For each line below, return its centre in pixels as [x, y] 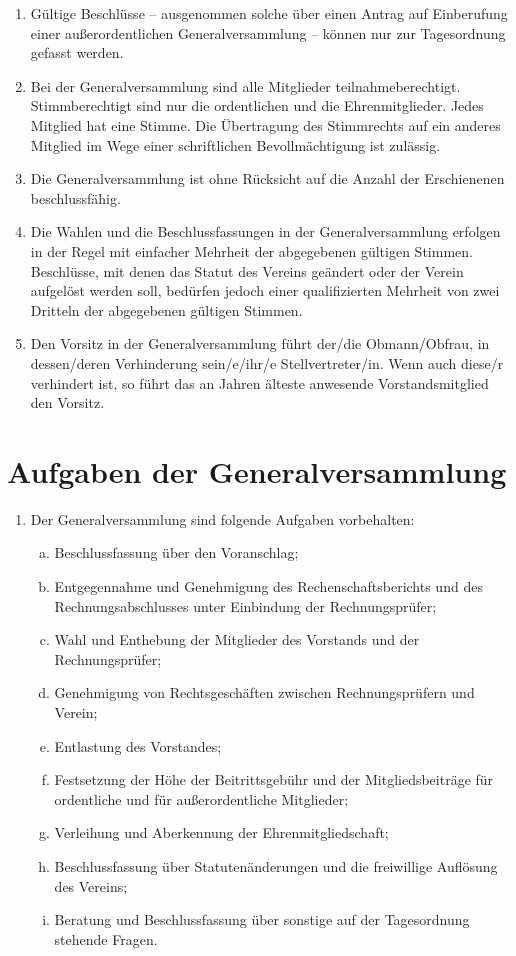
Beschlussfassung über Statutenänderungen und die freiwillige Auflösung [276, 865]
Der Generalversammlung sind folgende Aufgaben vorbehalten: [222, 518]
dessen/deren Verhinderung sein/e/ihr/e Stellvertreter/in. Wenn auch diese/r [267, 362]
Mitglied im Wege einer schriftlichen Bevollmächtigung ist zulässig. [235, 144]
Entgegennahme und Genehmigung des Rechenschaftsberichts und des [268, 586]
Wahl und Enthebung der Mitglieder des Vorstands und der [237, 639]
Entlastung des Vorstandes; [138, 745]
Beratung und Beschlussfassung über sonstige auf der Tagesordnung [262, 919]
